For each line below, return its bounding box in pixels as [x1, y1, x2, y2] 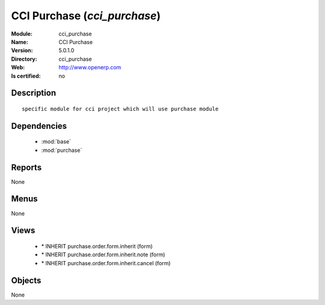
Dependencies [11, 121, 67, 131]
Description [11, 88, 57, 98]
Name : [11, 38, 28, 45]
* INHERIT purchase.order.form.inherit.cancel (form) [41, 259, 171, 266]
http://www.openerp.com [58, 64, 122, 71]
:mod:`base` [41, 138, 72, 145]
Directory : [11, 55, 37, 63]
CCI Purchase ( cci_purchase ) [11, 9, 161, 22]
